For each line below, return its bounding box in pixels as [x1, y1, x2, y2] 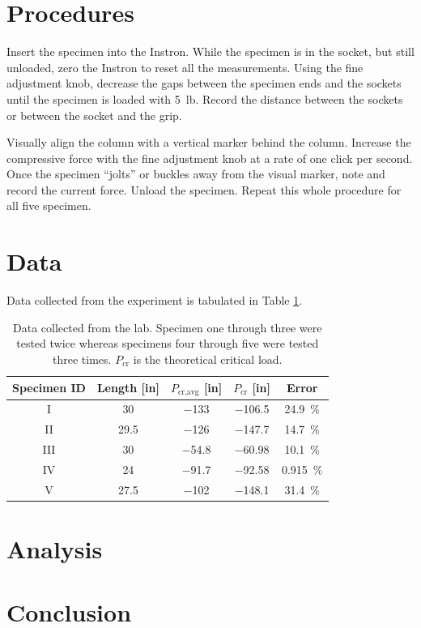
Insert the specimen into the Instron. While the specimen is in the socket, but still [6, 43, 415, 60]
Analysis [6, 532, 103, 565]
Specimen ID [12, 378, 86, 395]
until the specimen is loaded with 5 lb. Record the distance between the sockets [6, 90, 403, 107]
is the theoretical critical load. [133, 350, 283, 367]
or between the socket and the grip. [6, 106, 182, 123]
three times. [53, 350, 112, 367]
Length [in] [96, 378, 159, 395]
